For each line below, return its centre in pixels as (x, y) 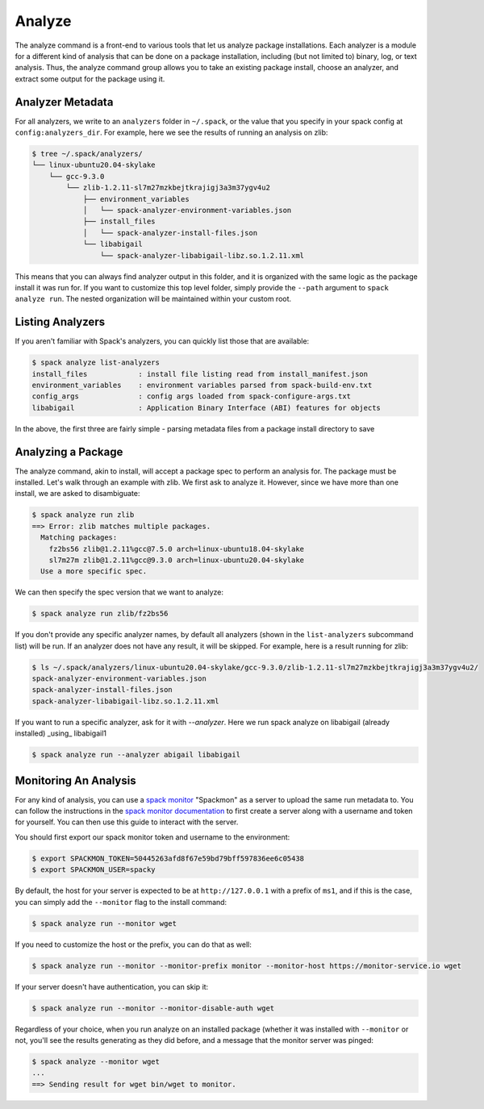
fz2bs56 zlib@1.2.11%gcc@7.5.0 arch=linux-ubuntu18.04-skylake (177, 549)
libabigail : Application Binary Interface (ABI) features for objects (206, 408)
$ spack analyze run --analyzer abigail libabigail (136, 755)
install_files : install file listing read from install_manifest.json (200, 374)
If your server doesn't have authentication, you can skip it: (112, 986)
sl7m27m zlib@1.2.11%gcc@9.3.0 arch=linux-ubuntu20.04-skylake (177, 560)
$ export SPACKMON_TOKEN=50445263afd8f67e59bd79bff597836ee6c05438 (168, 858)
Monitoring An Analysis (75, 780)
